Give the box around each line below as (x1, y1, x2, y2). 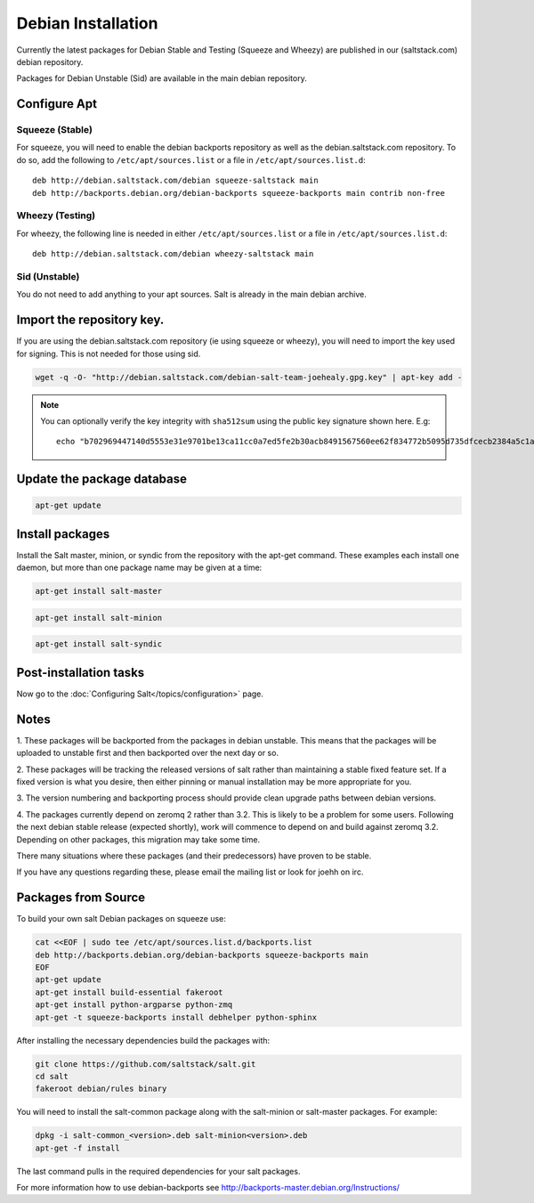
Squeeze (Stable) (16, 124, 93, 136)
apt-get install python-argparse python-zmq (35, 1000, 233, 1010)
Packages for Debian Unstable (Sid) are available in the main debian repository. (16, 73, 307, 84)
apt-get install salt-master (35, 586, 163, 597)
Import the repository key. (16, 313, 165, 328)
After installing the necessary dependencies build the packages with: (16, 1035, 271, 1045)
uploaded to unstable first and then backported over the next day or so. (16, 748, 279, 759)
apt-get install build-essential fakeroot (35, 987, 223, 997)
